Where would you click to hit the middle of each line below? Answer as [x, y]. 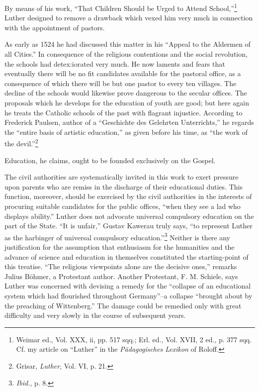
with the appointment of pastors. [55, 27]
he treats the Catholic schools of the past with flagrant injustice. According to [124, 112]
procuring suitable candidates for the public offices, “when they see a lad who [123, 206]
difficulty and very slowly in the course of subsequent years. [95, 315]
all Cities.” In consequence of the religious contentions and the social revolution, [126, 54]
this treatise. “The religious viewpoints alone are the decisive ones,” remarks [121, 266]
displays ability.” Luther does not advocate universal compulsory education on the [129, 216]
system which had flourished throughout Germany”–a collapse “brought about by [129, 295]
